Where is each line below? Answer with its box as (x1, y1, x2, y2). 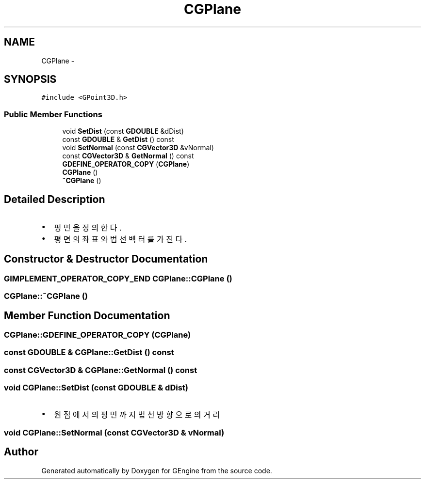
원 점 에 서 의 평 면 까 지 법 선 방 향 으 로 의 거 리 (54, 409, 220, 420)
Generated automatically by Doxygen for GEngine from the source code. (41, 466, 272, 475)
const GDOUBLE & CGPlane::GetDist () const (4, 347, 174, 358)
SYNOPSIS (4, 73, 57, 86)
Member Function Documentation (4, 309, 170, 322)
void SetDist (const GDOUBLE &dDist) (62, 127, 184, 136)
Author (4, 446, 38, 458)
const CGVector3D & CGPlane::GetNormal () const (4, 365, 197, 375)
